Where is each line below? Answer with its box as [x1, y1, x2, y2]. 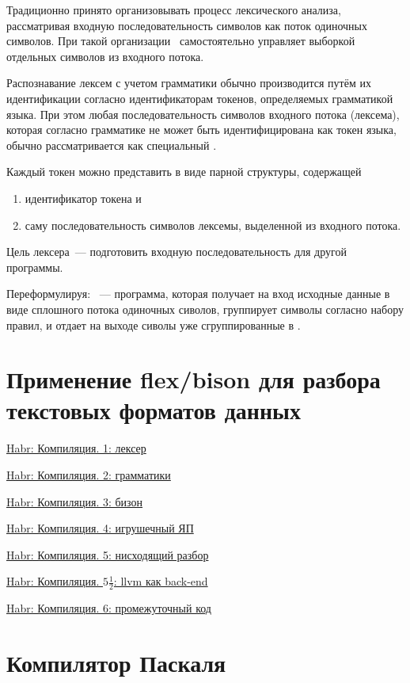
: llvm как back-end [113, 573, 208, 590]
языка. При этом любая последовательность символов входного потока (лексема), [6, 105, 400, 122]
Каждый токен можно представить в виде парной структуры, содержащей [6, 163, 362, 180]
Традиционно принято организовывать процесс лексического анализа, [6, 2, 341, 17]
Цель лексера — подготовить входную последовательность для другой [6, 243, 347, 260]
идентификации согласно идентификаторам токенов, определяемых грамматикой [6, 90, 393, 106]
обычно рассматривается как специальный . [6, 136, 217, 153]
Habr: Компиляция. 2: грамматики [6, 467, 171, 483]
